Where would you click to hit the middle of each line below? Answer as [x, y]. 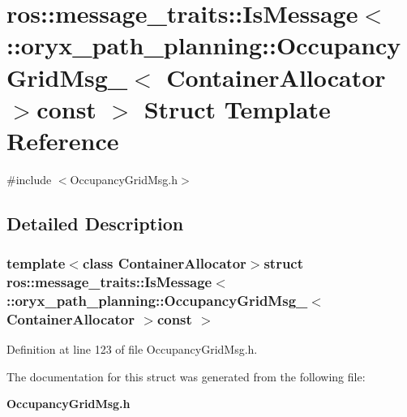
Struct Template [237, 108]
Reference [63, 140]
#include [29, 179]
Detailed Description [95, 223]
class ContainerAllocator [164, 263]
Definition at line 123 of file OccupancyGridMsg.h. [132, 349]
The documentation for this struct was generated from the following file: [186, 376]
